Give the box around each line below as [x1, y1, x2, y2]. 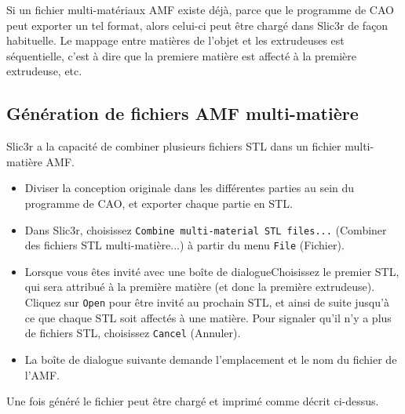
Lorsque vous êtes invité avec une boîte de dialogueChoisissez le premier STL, [24, 263, 400, 279]
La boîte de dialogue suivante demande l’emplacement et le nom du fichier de [24, 350, 397, 367]
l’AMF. [24, 366, 60, 383]
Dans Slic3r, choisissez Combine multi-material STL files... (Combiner [24, 221, 387, 238]
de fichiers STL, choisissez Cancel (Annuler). [24, 325, 241, 341]
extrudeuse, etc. [6, 63, 82, 79]
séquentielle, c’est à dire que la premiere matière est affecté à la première [6, 47, 357, 64]
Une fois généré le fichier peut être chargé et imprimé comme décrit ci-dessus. [6, 393, 379, 409]
